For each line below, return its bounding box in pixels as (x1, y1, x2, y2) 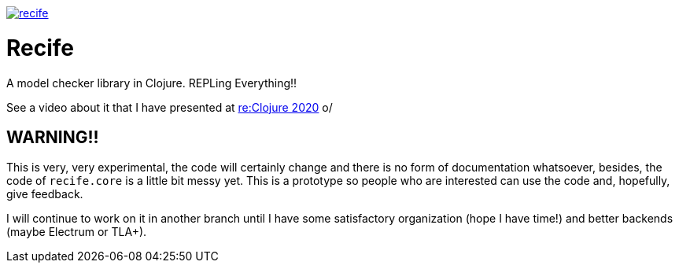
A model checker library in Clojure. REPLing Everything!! (6, 76, 297, 90)
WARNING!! (6, 127, 99, 147)
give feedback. (6, 187, 83, 201)
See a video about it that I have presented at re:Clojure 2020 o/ (6, 100, 333, 114)
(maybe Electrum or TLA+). (6, 225, 147, 239)
